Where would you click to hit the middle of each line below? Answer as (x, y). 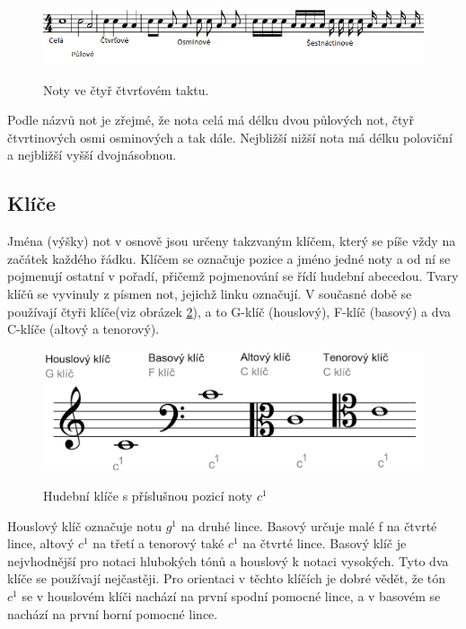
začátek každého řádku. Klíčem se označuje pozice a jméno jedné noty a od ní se (229, 258)
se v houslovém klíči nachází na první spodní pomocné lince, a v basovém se (231, 595)
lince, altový (41, 543)
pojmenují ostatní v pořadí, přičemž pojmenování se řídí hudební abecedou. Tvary (233, 276)
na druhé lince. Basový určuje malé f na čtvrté (309, 525)
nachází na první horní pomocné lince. (113, 613)
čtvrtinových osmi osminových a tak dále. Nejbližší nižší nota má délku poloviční (230, 137)
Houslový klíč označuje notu (84, 525)
